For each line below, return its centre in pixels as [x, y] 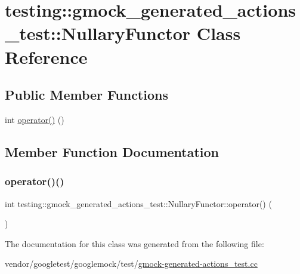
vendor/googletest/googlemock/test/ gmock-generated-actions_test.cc [131, 264]
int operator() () [35, 119]
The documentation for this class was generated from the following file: [134, 243]
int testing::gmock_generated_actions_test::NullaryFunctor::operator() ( [138, 203]
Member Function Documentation [112, 151]
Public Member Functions [86, 95]
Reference [46, 56]
